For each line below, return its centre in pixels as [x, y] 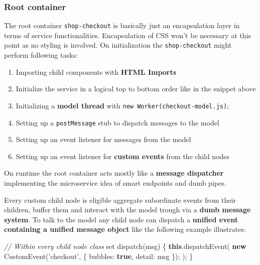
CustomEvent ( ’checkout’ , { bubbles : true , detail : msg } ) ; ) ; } [99, 256]
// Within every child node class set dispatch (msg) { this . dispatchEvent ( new [125, 246]
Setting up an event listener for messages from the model [103, 139]
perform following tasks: [41, 55]
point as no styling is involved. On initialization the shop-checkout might [118, 45]
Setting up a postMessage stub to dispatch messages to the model [117, 122]
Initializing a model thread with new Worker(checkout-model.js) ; [122, 105]
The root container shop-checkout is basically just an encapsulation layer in [122, 25]
